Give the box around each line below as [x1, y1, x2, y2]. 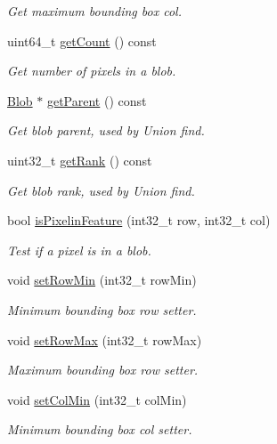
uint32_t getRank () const [7, 150, 152, 169]
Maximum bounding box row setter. [7, 360, 199, 379]
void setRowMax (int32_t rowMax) [7, 330, 202, 349]
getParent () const [46, 91, 147, 109]
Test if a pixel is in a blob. [7, 240, 151, 259]
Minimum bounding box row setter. [7, 300, 197, 319]
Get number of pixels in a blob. [7, 61, 176, 80]
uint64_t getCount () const [7, 31, 157, 50]
